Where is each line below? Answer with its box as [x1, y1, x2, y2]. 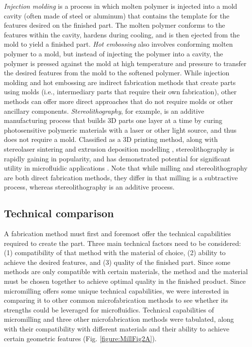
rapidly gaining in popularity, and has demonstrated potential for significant [4, 153, 231, 163]
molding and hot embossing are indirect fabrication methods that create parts [4, 77, 236, 87]
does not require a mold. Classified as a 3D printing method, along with [4, 134, 218, 144]
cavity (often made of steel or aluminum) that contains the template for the [4, 10, 230, 20]
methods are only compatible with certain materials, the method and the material [4, 266, 248, 277]
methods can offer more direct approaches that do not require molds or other [4, 96, 233, 106]
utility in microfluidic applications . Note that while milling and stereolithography [4, 163, 248, 173]
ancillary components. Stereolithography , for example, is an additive [4, 105, 204, 116]
